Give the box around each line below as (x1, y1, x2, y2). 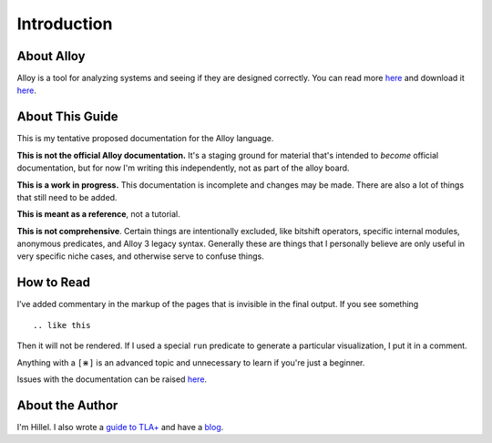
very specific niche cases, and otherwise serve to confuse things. (16, 251, 264, 262)
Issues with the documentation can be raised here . (16, 374, 208, 385)
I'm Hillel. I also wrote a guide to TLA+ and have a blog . (16, 421, 224, 432)
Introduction (16, 14, 113, 34)
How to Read (16, 274, 91, 291)
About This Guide (16, 109, 118, 125)
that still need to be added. (16, 191, 118, 202)
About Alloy (16, 48, 86, 64)
